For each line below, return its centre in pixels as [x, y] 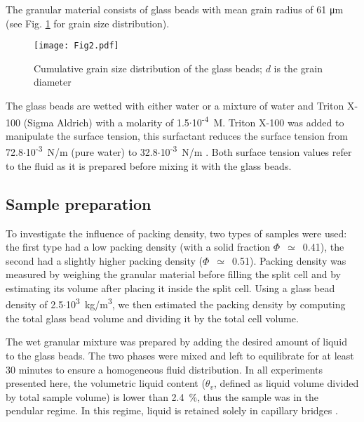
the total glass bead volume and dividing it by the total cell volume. [152, 318]
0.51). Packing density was [289, 260]
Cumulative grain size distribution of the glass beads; [148, 68]
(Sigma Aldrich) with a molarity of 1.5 [106, 122]
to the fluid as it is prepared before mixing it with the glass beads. [149, 165]
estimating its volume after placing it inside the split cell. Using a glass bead [170, 288]
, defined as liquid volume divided [286, 383]
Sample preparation [79, 203]
